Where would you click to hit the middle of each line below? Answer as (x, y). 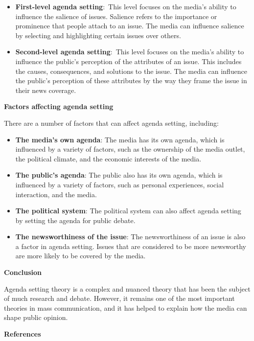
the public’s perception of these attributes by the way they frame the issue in (131, 80)
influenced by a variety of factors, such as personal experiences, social (120, 184)
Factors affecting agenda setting (59, 106)
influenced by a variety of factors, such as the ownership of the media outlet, (130, 149)
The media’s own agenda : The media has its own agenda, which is (120, 139)
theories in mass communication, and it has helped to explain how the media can (126, 307)
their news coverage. (46, 90)
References (23, 334)
